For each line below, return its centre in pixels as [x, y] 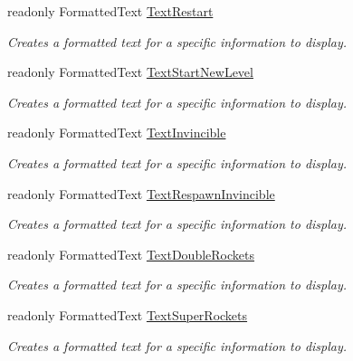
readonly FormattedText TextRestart [110, 11]
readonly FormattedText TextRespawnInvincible [141, 193]
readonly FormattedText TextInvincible [117, 133]
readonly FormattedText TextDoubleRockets [131, 254]
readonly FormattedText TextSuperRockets [128, 314]
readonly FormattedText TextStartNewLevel [130, 72]
